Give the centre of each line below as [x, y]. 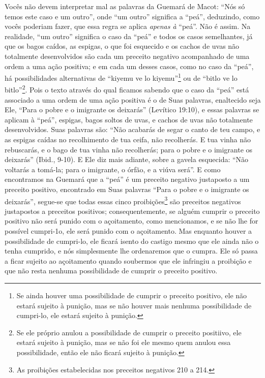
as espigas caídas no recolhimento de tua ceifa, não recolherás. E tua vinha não [128, 139]
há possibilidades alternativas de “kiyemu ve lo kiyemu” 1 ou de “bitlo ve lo [121, 77]
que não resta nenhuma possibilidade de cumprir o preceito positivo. [111, 271]
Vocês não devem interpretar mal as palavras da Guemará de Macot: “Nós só [125, 6]
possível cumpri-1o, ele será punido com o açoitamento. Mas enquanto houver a [128, 231]
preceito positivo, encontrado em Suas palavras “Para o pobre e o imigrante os [127, 189]
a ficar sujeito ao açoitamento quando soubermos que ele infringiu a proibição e [128, 260]
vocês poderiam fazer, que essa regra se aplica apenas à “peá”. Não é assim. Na [128, 26]
